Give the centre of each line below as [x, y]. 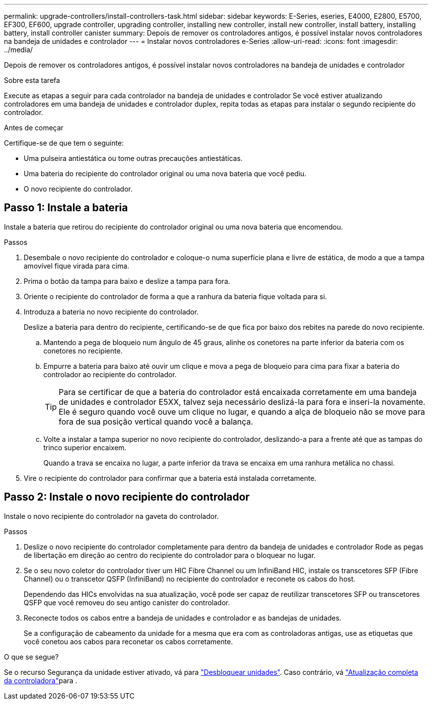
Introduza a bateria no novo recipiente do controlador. [111, 312]
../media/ [18, 50]
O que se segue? [31, 657]
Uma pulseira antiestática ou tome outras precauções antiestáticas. [133, 158]
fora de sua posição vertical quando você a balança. [156, 421]
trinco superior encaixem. [85, 447]
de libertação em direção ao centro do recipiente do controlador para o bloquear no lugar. [170, 555]
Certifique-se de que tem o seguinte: [64, 143]
